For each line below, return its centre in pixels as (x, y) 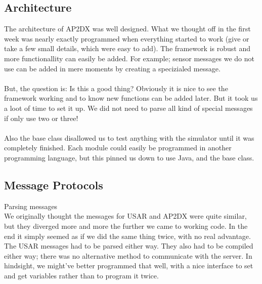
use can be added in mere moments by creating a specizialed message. (112, 68)
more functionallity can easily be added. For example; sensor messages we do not (129, 58)
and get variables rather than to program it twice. (81, 275)
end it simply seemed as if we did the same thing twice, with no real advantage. (127, 236)
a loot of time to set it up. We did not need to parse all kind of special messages (128, 108)
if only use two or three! (41, 118)
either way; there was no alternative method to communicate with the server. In (128, 255)
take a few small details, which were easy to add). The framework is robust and (127, 48)
